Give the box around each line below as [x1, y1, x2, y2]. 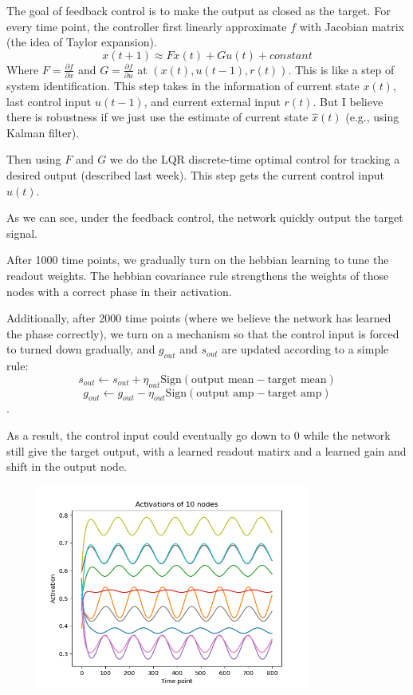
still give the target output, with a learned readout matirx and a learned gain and [6, 442, 407, 459]
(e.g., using [345, 109, 399, 125]
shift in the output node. [6, 458, 128, 475]
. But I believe [313, 93, 383, 109]
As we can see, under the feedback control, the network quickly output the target [6, 209, 403, 226]
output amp [196, 387, 254, 399]
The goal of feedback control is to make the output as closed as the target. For [6, 2, 391, 18]
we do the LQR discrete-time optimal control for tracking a [109, 151, 400, 168]
